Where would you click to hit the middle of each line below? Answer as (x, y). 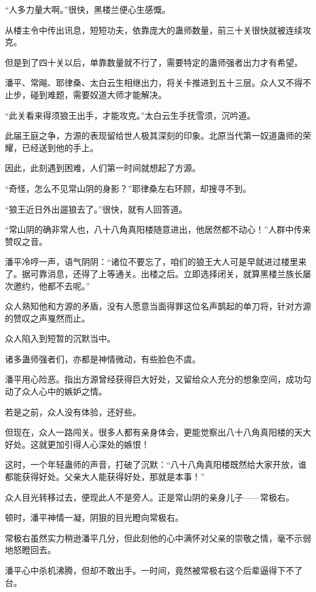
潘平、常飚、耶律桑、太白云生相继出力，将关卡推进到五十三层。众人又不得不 (158, 83)
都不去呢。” (68, 285)
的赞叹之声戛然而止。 (47, 318)
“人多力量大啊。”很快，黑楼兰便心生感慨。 (88, 9)
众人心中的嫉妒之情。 (64, 391)
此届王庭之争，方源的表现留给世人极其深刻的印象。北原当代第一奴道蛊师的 (154, 136)
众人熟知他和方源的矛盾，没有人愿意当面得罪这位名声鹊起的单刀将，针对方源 (158, 306)
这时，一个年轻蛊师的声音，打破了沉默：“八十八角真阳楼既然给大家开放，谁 (156, 464)
